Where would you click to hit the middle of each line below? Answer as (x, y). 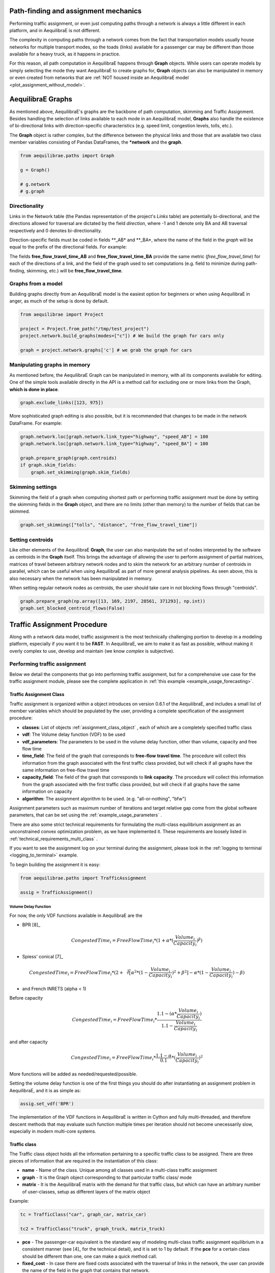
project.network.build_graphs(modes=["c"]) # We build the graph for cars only (122, 336)
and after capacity (29, 1042)
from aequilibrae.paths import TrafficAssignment (83, 878)
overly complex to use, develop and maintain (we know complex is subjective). (92, 651)
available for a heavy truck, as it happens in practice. (65, 54)
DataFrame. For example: (36, 423)
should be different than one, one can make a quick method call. (90, 1256)
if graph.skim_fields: (48, 465)
